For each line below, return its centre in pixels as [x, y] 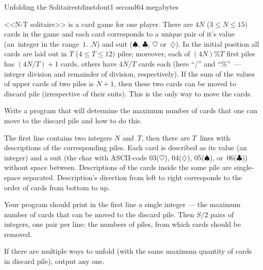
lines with [215, 137]
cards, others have [89, 63]
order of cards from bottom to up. [57, 187]
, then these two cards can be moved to [175, 83]
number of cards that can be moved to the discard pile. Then [99, 214]
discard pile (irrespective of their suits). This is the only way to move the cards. [128, 93]
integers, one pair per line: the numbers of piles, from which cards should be [123, 224]
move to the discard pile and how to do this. [73, 120]
